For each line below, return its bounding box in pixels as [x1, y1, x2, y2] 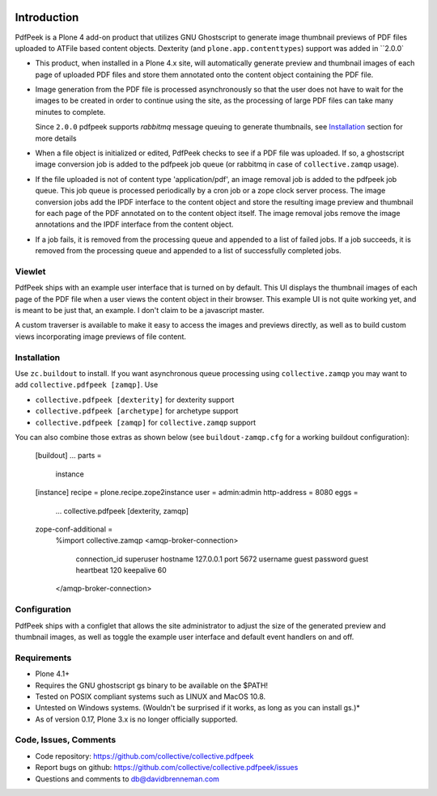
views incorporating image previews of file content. [15, 332, 186, 341]
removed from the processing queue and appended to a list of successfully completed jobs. [35, 246, 342, 256]
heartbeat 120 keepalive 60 [75, 565, 168, 575]
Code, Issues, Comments [15, 735, 117, 746]
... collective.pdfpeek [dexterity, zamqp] [55, 506, 189, 515]
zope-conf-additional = [35, 524, 113, 534]
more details [35, 133, 77, 143]
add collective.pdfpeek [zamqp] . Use [15, 380, 159, 390]
